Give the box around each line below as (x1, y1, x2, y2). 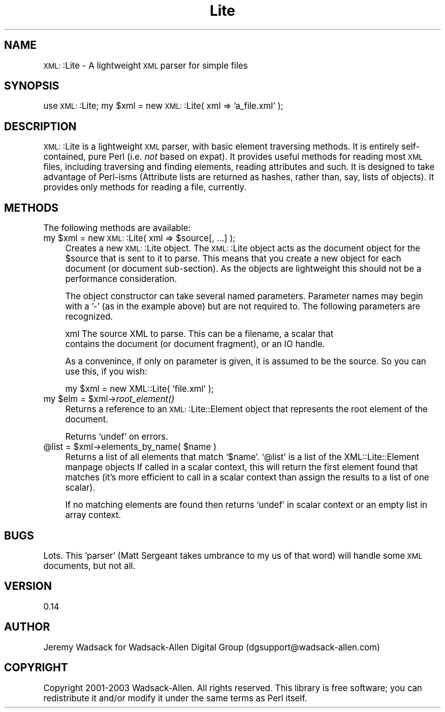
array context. (65, 510, 121, 521)
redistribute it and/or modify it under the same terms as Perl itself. (43, 693, 307, 703)
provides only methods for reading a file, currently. (43, 182, 246, 193)
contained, (43, 152, 86, 162)
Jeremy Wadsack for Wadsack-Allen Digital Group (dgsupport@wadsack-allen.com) (43, 642, 380, 652)
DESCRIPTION (4, 120, 77, 133)
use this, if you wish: (65, 366, 147, 377)
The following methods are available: (43, 223, 191, 234)
